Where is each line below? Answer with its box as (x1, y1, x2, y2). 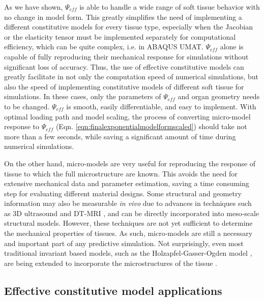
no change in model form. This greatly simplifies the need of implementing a (4, 11, 242, 22)
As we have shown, (4, 2, 63, 12)
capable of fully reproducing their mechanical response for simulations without (4, 51, 249, 62)
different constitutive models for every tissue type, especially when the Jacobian (4, 21, 253, 32)
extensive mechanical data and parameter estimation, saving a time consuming (4, 178, 249, 189)
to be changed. (4, 101, 50, 111)
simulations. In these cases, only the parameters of (4, 91, 161, 102)
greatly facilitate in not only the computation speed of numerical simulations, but (4, 71, 259, 82)
